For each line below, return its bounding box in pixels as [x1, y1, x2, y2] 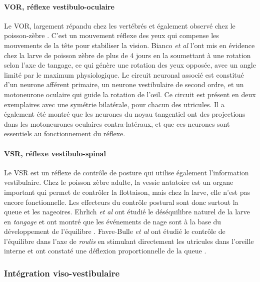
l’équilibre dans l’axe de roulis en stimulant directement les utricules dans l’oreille [4, 235, 254, 246]
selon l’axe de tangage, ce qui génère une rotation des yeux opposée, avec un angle [4, 60, 256, 70]
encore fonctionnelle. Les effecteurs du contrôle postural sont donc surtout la [4, 196, 238, 207]
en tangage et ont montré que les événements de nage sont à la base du [4, 216, 221, 226]
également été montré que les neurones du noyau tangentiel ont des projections [4, 109, 245, 119]
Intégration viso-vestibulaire [4, 266, 120, 279]
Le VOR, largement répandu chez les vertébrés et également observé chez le [4, 20, 235, 31]
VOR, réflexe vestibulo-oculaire [4, 1, 114, 12]
